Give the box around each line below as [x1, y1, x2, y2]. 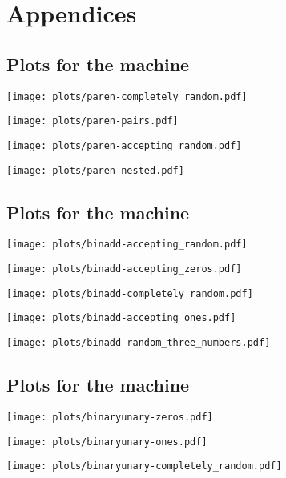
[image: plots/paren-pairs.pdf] [6, 115, 179, 127]
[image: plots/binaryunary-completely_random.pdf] [6, 460, 282, 472]
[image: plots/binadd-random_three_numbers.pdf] [6, 337, 271, 349]
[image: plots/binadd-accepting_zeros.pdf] [6, 263, 242, 275]
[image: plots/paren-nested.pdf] [6, 164, 184, 176]
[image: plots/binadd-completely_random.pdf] [6, 287, 253, 299]
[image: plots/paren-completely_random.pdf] [6, 90, 248, 102]
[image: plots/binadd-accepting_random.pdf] [6, 239, 248, 251]
